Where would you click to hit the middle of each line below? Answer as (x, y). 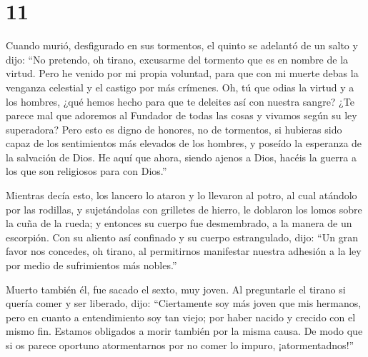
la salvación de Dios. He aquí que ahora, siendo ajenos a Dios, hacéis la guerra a (181, 157)
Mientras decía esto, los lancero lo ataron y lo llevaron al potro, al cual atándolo (181, 195)
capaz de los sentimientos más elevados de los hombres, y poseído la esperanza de (184, 143)
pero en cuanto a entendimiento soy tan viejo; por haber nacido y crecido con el (181, 317)
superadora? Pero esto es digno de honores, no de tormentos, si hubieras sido (174, 129)
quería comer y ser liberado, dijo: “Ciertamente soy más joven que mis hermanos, (184, 303)
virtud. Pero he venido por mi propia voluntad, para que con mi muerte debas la (182, 73)
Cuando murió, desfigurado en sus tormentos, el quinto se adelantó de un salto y (182, 45)
